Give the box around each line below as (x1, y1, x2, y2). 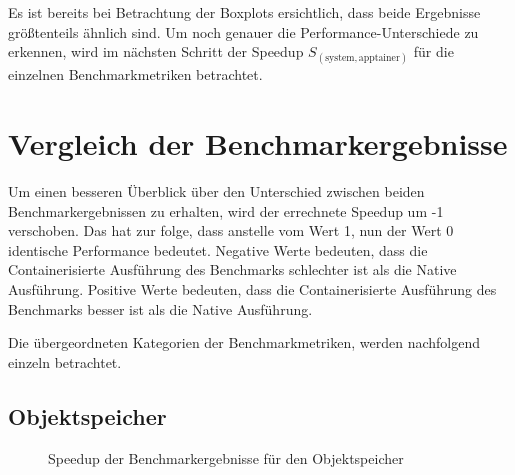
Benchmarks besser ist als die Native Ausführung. (8, 298, 313, 319)
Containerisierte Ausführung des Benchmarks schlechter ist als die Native (8, 259, 457, 280)
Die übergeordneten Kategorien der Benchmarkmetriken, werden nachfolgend (8, 332, 481, 353)
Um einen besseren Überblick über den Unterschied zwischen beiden (8, 181, 425, 202)
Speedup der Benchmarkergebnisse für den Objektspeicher (48, 447, 404, 468)
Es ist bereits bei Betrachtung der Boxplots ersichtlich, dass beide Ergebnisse (8, 2, 481, 22)
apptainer (358, 53, 400, 64)
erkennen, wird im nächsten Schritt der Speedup (8, 41, 304, 62)
